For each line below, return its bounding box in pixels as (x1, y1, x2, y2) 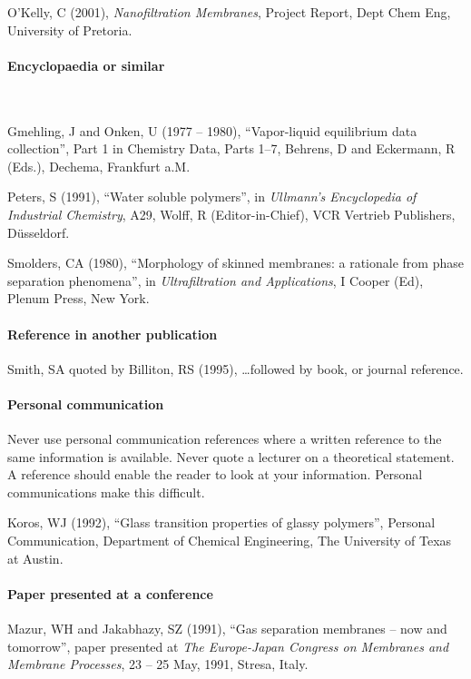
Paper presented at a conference (7, 584, 213, 603)
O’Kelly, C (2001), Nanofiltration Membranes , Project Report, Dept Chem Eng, (7, 3, 451, 21)
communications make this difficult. (7, 482, 205, 501)
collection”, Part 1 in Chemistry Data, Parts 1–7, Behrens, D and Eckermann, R (7, 139, 456, 158)
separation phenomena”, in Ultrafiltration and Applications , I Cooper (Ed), (7, 271, 424, 290)
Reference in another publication (7, 324, 218, 343)
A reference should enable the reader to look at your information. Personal (7, 465, 423, 484)
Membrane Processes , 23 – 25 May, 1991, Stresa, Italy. (7, 654, 309, 674)
